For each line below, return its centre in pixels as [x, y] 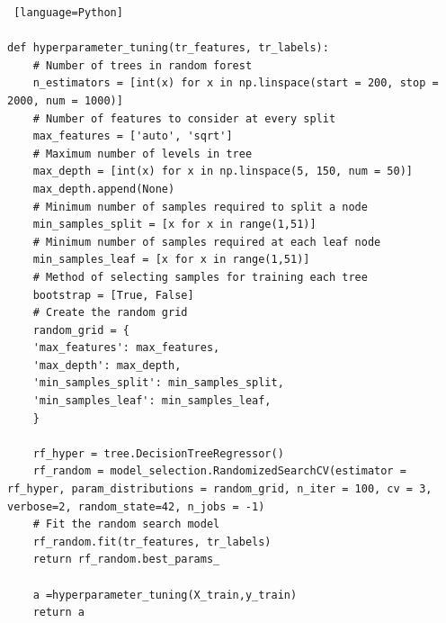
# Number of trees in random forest [143, 65]
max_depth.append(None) [104, 189]
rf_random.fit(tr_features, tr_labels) [152, 542]
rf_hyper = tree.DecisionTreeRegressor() [158, 453]
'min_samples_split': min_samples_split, [158, 383]
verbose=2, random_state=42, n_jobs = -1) [136, 506]
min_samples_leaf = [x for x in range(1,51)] [171, 260]
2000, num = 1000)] [65, 100]
